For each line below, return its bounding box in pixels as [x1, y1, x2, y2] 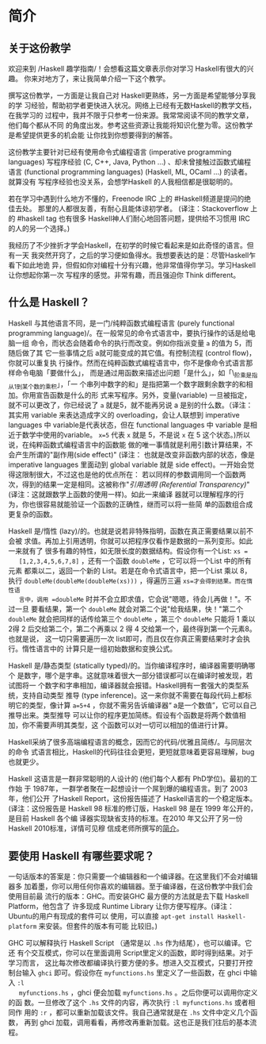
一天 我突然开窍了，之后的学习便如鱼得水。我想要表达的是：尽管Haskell [14, 251, 249, 260]
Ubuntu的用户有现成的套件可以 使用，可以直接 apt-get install [8, 911, 215, 921]
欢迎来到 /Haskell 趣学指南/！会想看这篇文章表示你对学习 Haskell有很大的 [8, 64, 247, 73]
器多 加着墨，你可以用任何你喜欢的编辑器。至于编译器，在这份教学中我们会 [8, 882, 253, 892]
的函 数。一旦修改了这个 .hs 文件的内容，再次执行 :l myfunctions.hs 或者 [8, 998, 249, 1007]
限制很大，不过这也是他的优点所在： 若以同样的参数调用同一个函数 [21, 470, 239, 480]
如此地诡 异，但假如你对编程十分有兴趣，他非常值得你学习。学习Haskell [21, 260, 256, 270]
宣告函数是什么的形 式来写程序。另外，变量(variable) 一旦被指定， [35, 391, 252, 400]
